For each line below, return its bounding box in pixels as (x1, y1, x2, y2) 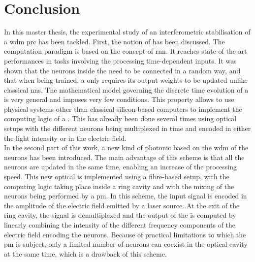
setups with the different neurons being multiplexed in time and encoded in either (4, 123, 251, 133)
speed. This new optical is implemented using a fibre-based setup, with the (4, 171, 229, 182)
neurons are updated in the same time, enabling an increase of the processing (4, 162, 237, 172)
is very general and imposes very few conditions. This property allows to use (4, 94, 234, 104)
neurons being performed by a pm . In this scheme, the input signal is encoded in (4, 191, 247, 201)
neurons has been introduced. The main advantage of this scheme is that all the (4, 152, 245, 162)
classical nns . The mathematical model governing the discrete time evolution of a (4, 84, 249, 95)
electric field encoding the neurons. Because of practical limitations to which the (4, 229, 246, 239)
